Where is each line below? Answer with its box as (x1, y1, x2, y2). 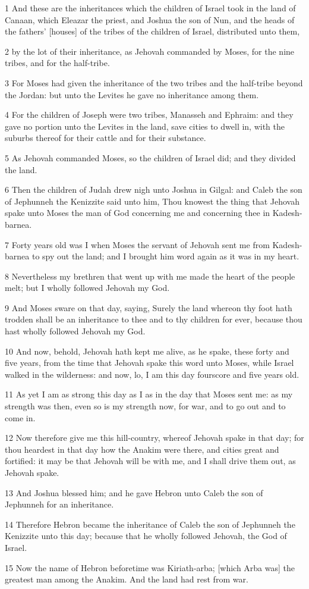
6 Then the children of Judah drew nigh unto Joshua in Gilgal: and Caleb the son (5, 183, 302, 196)
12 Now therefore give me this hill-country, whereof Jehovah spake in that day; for (5, 431, 304, 444)
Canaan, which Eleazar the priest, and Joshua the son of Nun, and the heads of (5, 13, 295, 26)
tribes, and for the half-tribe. (5, 57, 110, 69)
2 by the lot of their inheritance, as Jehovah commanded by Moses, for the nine (5, 45, 295, 57)
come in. (5, 411, 36, 424)
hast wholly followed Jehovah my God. (5, 325, 146, 337)
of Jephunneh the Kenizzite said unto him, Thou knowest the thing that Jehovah (5, 195, 300, 207)
